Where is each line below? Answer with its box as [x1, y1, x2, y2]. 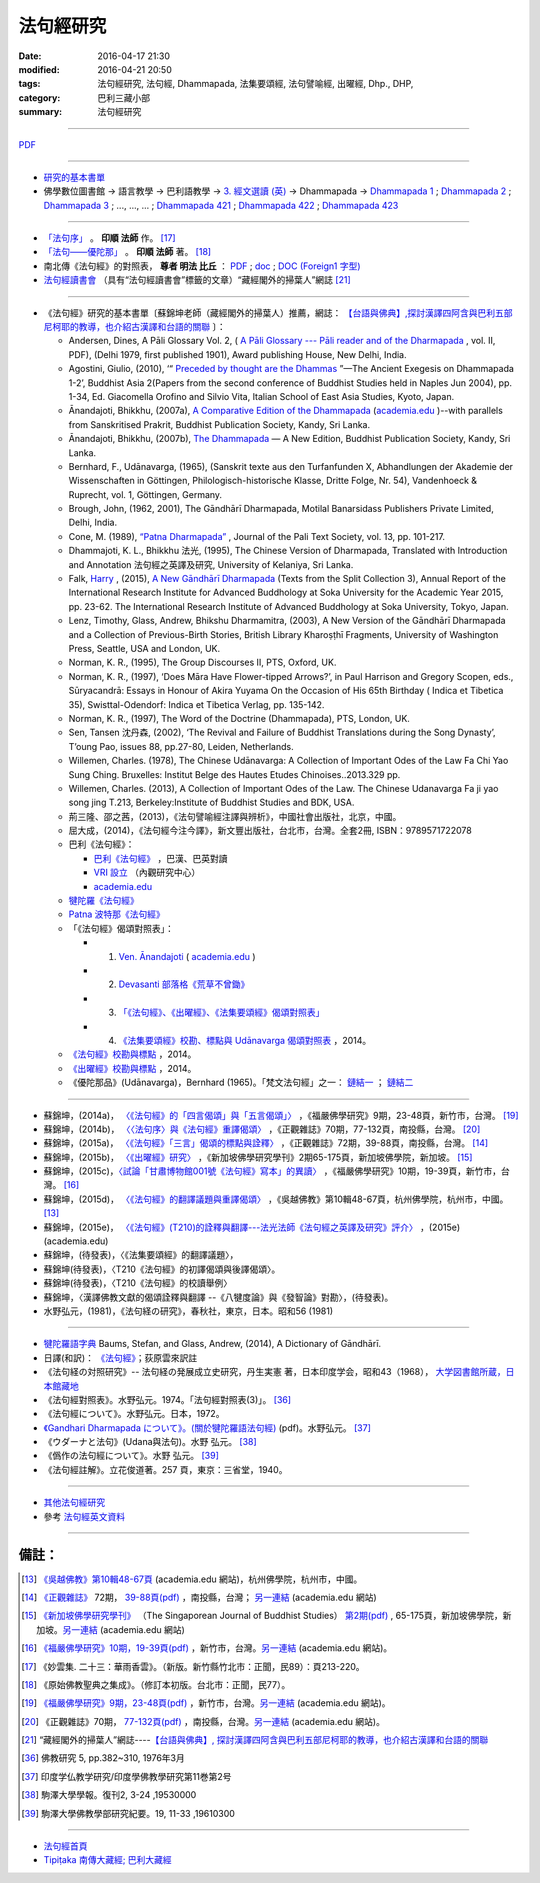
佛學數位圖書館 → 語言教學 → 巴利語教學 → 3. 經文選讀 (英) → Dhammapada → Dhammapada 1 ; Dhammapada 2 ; [43, 185, 512, 197]
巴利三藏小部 [97, 91, 150, 104]
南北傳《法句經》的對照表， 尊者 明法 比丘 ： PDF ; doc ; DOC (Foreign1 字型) [43, 260, 361, 272]
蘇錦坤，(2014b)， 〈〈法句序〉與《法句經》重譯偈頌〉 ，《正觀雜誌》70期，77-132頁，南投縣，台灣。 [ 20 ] [43, 1123, 481, 1135]
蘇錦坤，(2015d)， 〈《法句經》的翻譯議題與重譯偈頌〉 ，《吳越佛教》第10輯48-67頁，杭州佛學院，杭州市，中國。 [43, 1193, 509, 1205]
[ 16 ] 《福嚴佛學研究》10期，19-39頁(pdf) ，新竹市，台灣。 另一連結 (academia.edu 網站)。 [21, 1642, 393, 1654]
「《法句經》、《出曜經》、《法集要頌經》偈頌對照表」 [118, 1006, 325, 1019]
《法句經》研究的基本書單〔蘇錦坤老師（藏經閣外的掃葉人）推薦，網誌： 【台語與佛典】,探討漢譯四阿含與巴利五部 [43, 306, 513, 319]
